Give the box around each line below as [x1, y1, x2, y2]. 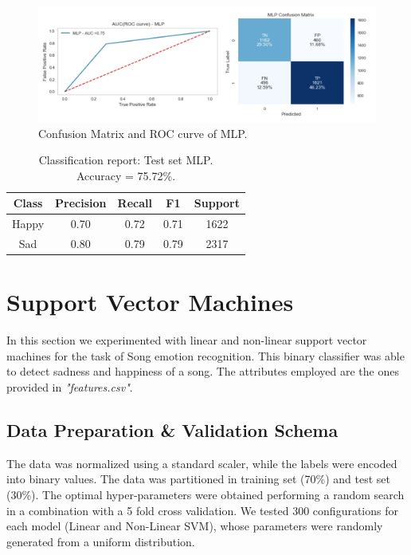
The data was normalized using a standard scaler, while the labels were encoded [6, 455, 397, 471]
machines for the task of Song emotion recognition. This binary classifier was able [6, 347, 405, 364]
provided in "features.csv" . [6, 378, 133, 395]
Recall [117, 195, 152, 211]
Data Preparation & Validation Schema [6, 417, 339, 442]
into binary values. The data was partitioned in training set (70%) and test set [6, 470, 390, 487]
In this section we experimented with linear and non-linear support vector [6, 332, 367, 348]
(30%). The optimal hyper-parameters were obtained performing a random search [6, 486, 405, 502]
